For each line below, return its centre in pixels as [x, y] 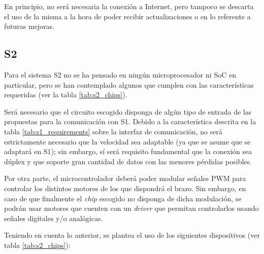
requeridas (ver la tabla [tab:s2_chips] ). [66, 95]
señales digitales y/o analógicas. [54, 218]
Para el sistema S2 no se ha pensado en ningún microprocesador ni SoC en [120, 74]
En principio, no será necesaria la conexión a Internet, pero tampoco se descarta [129, 6]
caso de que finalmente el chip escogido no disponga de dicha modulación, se [123, 198]
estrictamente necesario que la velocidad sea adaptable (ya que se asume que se [127, 141]
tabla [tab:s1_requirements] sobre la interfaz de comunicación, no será [113, 131]
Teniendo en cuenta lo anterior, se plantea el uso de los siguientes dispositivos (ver [132, 235]
